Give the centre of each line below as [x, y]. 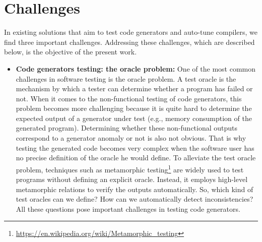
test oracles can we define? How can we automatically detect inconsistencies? [135, 199]
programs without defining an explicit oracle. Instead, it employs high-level [132, 179]
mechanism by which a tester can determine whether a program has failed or [134, 88]
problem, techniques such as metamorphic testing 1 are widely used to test [130, 168]
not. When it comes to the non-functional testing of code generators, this [129, 98]
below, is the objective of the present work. [71, 52]
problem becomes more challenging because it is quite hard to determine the [134, 108]
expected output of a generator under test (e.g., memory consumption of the [134, 118]
